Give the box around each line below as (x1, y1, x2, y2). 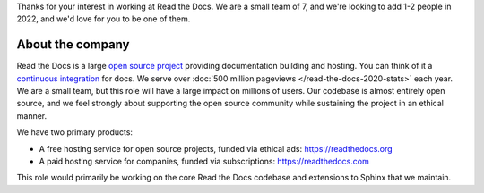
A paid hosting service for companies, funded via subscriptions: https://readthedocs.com (39, 156, 369, 167)
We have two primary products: (16, 127, 134, 138)
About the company (16, 37, 130, 53)
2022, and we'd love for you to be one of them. (16, 13, 191, 24)
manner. (16, 110, 48, 121)
